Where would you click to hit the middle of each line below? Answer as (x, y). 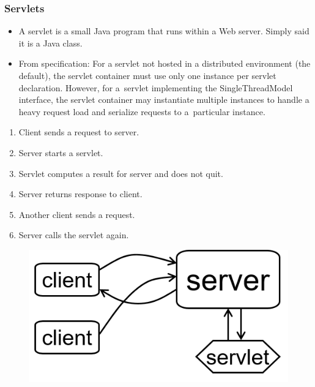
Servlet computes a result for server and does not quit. (121, 173)
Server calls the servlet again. (74, 235)
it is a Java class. (50, 43)
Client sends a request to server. (79, 132)
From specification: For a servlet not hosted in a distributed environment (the (165, 63)
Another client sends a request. (77, 214)
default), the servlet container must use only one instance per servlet (147, 75)
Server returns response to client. (80, 194)
